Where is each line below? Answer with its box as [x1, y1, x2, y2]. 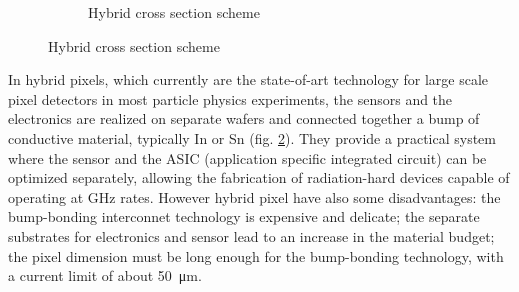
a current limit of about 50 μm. [8, 265, 202, 286]
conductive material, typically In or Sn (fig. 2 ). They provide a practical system [8, 127, 496, 148]
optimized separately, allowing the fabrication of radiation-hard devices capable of [8, 167, 510, 188]
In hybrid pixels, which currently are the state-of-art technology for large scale [8, 69, 489, 90]
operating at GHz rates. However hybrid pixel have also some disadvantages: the [8, 186, 501, 207]
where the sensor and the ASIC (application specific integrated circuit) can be [8, 147, 487, 168]
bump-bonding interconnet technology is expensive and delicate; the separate [8, 206, 480, 227]
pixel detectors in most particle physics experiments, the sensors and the [8, 88, 453, 109]
